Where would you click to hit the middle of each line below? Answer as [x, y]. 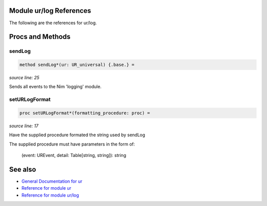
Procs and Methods [40, 37]
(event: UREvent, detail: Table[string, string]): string [74, 155]
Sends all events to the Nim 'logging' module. [55, 87]
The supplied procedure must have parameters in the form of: [72, 144]
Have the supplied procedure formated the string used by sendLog [77, 135]
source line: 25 [24, 78]
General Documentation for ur [52, 181]
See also [23, 169]
